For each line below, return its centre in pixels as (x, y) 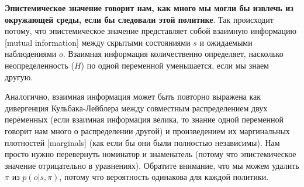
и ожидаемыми (226, 42)
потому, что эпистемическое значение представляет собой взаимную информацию (151, 31)
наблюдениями (31, 54)
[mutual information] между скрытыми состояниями (98, 42)
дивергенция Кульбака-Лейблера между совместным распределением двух (136, 108)
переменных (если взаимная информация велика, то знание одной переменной (144, 119)
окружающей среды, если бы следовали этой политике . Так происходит (139, 19)
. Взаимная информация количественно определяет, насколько (173, 54)
